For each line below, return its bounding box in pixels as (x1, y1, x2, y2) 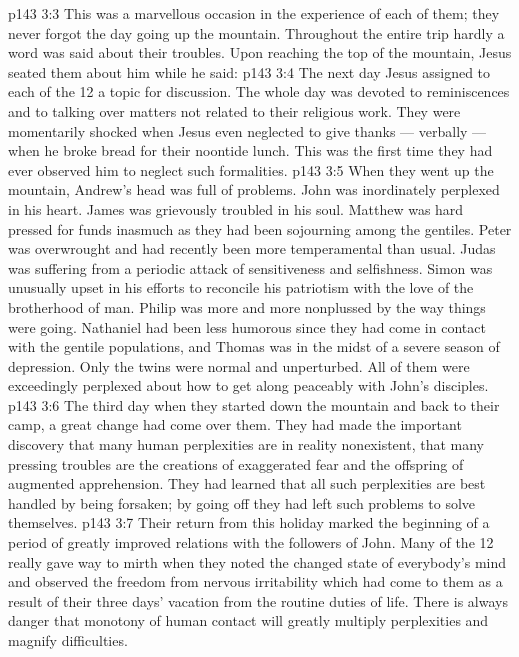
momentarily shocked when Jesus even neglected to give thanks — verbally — (8, 120, 487, 141)
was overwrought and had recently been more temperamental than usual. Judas (8, 238, 496, 259)
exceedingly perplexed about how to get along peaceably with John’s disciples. (8, 375, 489, 396)
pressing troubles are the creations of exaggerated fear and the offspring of (8, 453, 464, 474)
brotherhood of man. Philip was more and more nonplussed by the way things (8, 296, 486, 317)
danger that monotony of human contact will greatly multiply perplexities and (8, 610, 489, 631)
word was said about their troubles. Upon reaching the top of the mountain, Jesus (8, 42, 512, 63)
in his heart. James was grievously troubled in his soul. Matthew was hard (8, 198, 464, 219)
